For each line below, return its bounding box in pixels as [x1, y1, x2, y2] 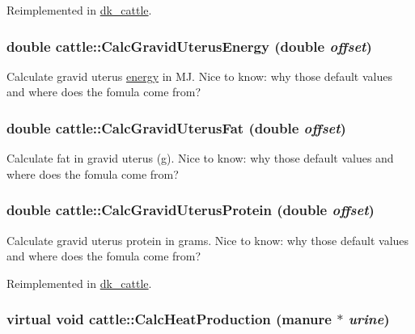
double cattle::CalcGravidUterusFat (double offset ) [6, 117, 346, 137]
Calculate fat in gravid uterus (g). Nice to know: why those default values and [6, 150, 394, 167]
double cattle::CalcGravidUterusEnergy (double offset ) [6, 36, 372, 56]
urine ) [348, 309, 390, 329]
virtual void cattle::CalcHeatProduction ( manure [6, 309, 332, 329]
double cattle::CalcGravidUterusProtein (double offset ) [6, 200, 375, 220]
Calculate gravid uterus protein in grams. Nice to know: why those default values [6, 231, 409, 248]
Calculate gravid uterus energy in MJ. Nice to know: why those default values [6, 67, 392, 84]
